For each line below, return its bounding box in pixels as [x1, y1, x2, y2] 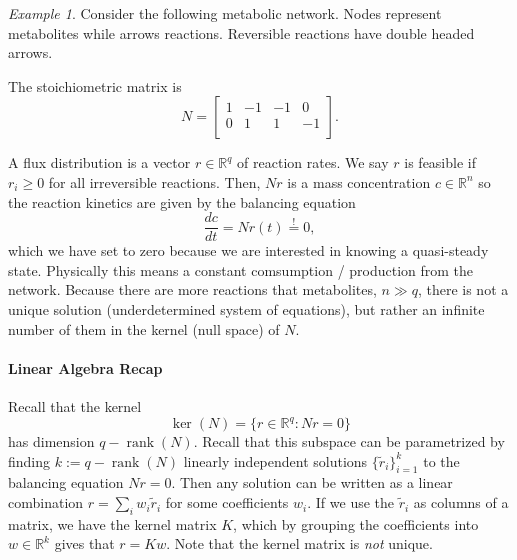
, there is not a [417, 279, 509, 300]
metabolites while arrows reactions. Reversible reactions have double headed [8, 22, 475, 43]
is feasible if [404, 152, 476, 173]
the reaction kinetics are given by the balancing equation [8, 191, 356, 212]
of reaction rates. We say [237, 152, 389, 173]
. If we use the [307, 492, 395, 513]
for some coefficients [165, 492, 289, 513]
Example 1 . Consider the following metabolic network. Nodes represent [8, 3, 442, 23]
